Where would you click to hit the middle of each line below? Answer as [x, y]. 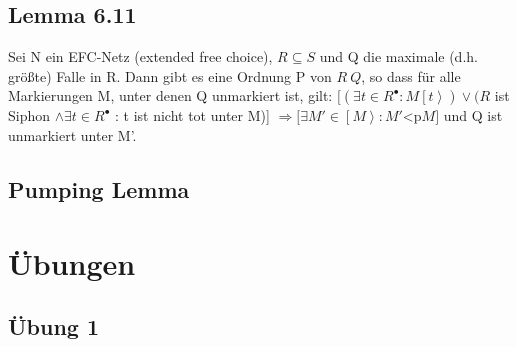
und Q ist [473, 115]
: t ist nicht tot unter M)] [192, 115]
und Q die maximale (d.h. [398, 56]
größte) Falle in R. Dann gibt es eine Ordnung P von [170, 75]
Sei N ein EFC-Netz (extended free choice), [140, 56]
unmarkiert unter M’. [72, 134]
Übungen [72, 262]
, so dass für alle [411, 75]
